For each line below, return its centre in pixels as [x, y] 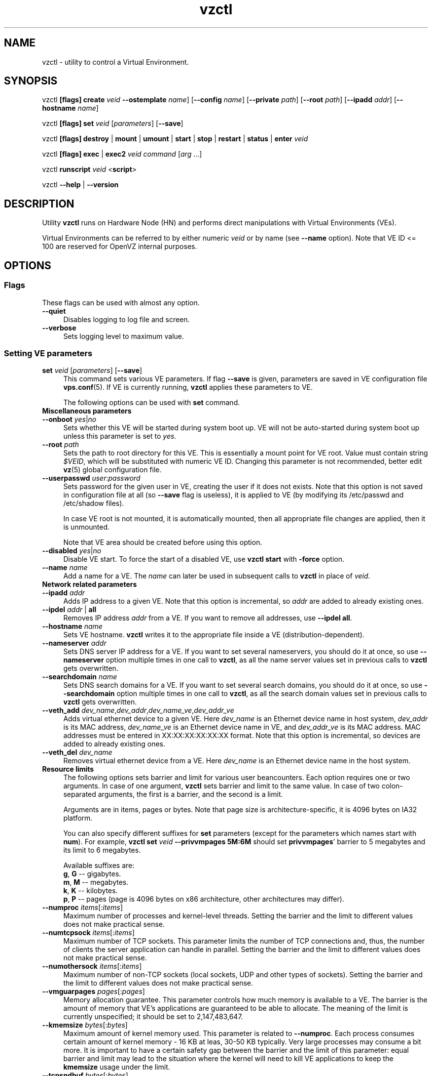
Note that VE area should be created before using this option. [163, 542]
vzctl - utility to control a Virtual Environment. [115, 62]
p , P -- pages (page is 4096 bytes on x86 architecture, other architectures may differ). [204, 899]
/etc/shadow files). [94, 503]
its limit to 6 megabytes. [102, 850]
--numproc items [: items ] [83, 908]
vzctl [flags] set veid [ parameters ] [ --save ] [113, 124]
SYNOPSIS [31, 81]
